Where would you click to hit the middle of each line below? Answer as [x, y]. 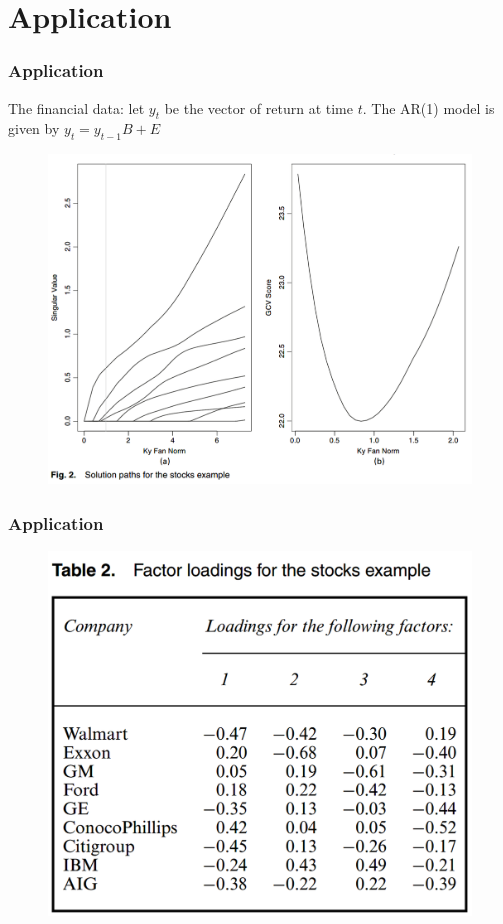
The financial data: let [76, 107]
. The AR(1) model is [428, 107]
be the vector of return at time [258, 107]
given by [34, 128]
